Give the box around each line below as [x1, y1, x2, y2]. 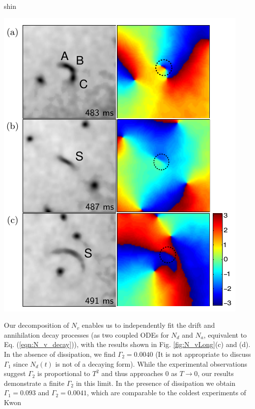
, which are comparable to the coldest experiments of [86, 387, 246, 398]
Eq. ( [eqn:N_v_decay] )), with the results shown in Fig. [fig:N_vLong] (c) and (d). [4, 339, 251, 349]
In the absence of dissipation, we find [4, 348, 115, 359]
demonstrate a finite [4, 378, 65, 388]
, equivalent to [203, 329, 247, 340]
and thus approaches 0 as [101, 368, 177, 378]
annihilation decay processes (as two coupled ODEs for [4, 329, 169, 340]
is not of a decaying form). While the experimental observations [55, 358, 248, 369]
